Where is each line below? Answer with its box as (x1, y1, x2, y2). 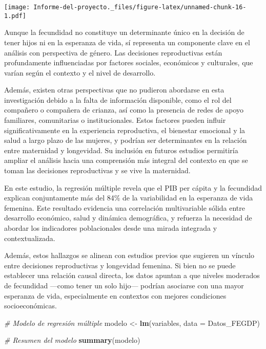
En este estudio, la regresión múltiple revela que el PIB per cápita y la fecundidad (4, 182, 262, 193)
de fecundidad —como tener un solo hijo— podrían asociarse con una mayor (4, 280, 244, 290)
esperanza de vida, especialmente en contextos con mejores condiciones (4, 290, 227, 301)
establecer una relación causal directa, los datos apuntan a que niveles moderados (4, 270, 260, 281)
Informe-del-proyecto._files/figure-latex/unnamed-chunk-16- (33, 4, 247, 11)
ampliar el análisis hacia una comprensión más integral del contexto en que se (4, 155, 248, 166)
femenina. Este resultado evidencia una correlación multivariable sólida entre (4, 202, 245, 213)
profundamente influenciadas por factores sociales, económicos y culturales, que (4, 57, 253, 68)
